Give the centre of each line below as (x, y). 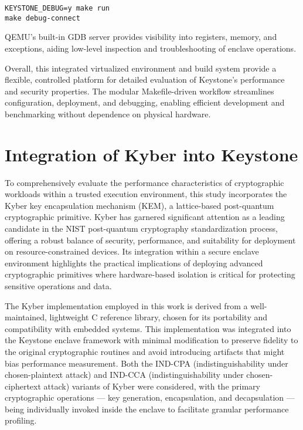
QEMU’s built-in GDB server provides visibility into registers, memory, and (141, 37)
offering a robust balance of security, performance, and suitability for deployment (150, 240)
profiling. (21, 420)
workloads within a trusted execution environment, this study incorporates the (146, 194)
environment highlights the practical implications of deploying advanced (134, 263)
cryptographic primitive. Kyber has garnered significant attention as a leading (145, 217)
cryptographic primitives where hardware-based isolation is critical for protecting (150, 274)
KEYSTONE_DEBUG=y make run (57, 8)
